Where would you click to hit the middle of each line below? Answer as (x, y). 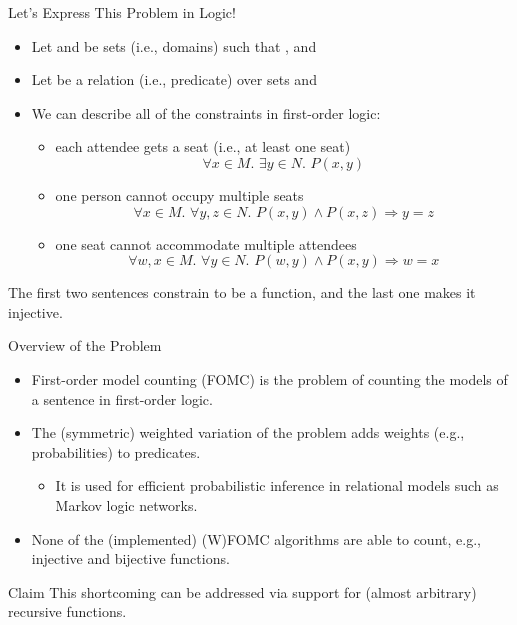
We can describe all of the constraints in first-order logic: (206, 112)
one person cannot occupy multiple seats (179, 194)
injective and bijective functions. (130, 558)
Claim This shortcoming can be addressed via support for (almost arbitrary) (242, 591)
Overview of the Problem (85, 345)
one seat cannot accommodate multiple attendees (206, 243)
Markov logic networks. (126, 504)
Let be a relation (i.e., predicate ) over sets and (174, 79)
